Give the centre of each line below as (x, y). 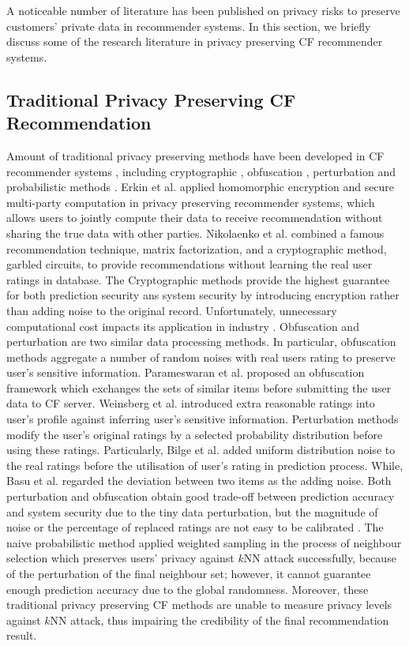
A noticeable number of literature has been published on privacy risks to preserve (203, 10)
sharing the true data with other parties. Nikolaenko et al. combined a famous (195, 233)
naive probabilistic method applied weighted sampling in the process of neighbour (204, 542)
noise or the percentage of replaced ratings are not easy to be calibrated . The (195, 527)
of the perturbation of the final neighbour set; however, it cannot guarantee (189, 573)
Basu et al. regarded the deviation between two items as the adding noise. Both (199, 481)
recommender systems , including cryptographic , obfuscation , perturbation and (201, 171)
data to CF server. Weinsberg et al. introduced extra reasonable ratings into (191, 403)
